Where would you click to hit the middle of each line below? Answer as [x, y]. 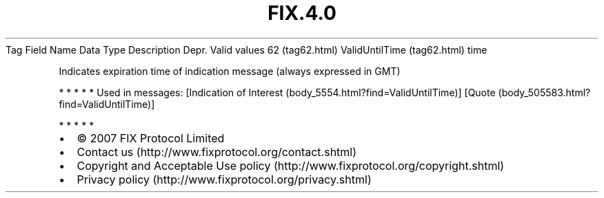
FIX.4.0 [302, 13]
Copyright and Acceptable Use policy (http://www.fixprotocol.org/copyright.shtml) [291, 165]
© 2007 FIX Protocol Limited [151, 138]
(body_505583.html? [544, 92]
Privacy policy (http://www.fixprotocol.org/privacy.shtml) [224, 179]
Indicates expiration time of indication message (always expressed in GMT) [230, 71]
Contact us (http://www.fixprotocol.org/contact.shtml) [217, 152]
